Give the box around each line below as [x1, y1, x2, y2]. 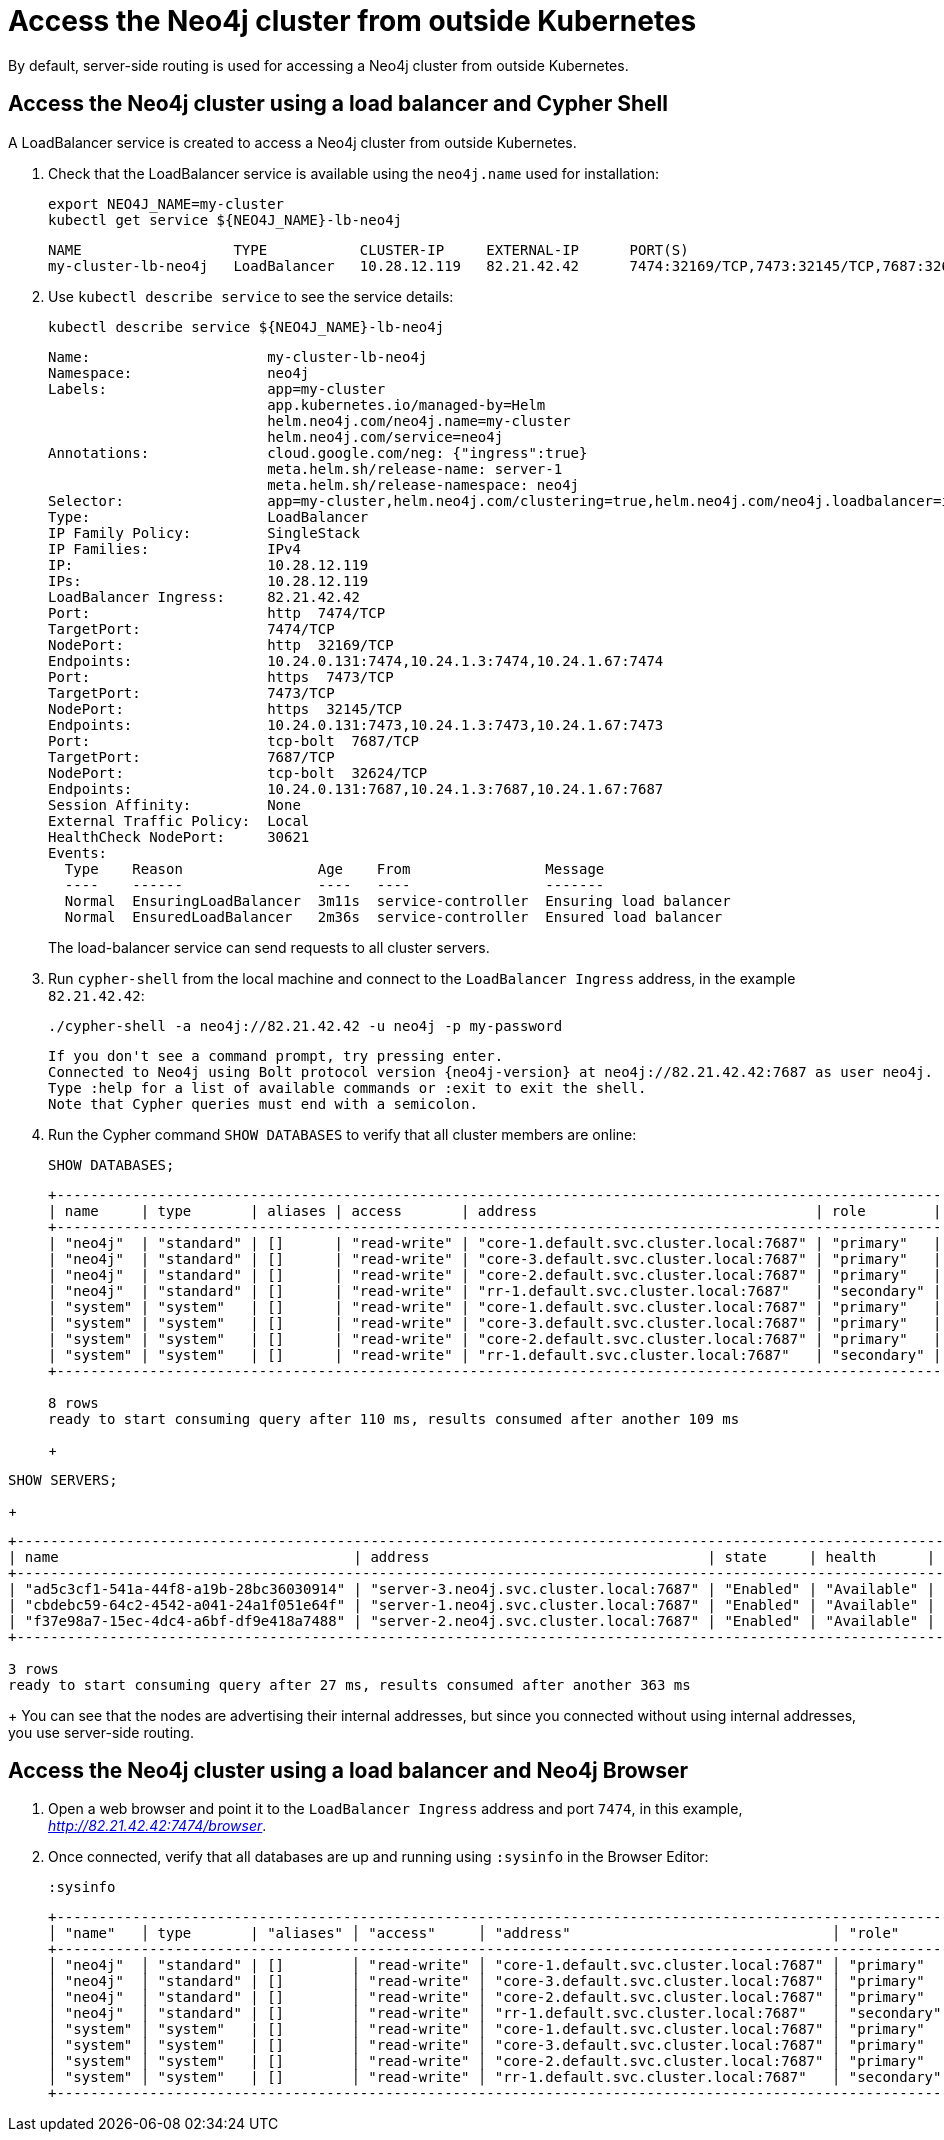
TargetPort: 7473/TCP [48, 684, 335, 701]
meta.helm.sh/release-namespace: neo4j [267, 476, 580, 493]
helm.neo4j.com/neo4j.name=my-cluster [267, 412, 571, 429]
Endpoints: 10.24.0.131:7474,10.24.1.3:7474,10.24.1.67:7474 [48, 652, 664, 669]
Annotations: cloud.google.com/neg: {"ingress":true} [48, 444, 588, 461]
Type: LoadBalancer [48, 508, 369, 525]
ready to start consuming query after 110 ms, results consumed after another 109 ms [48, 1410, 740, 1427]
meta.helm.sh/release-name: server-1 [267, 460, 563, 477]
